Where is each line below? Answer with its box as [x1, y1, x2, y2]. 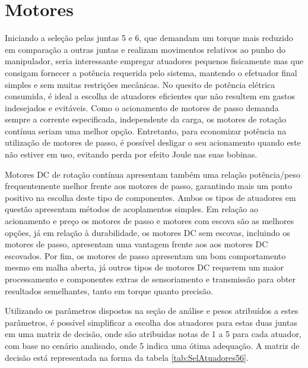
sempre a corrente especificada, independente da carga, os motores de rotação [5, 113, 287, 125]
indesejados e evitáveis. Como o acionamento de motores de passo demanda [5, 101, 279, 114]
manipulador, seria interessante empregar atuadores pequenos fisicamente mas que [5, 55, 304, 67]
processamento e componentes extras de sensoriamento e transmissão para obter [5, 273, 296, 285]
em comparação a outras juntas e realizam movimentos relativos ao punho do [5, 43, 285, 55]
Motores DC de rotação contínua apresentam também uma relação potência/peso [5, 168, 300, 180]
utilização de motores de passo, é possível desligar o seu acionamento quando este [5, 136, 301, 149]
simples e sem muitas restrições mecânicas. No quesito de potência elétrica [5, 78, 275, 90]
